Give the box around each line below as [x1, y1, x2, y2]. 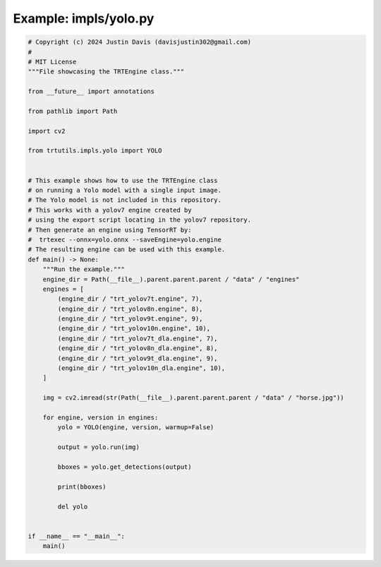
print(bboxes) [57, 482, 107, 491]
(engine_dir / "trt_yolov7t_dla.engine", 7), [57, 334, 218, 342]
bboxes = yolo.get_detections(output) [57, 462, 192, 471]
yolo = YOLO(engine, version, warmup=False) [57, 424, 214, 431]
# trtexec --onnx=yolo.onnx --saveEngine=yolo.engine [28, 235, 222, 244]
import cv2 [28, 127, 66, 135]
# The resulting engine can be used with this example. [28, 246, 226, 253]
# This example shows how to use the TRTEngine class [28, 177, 218, 184]
